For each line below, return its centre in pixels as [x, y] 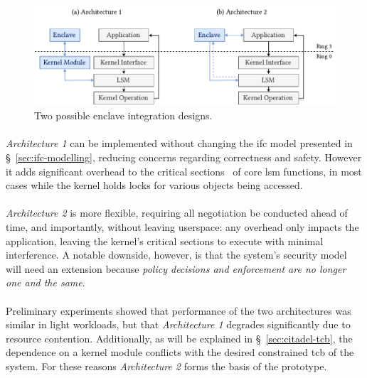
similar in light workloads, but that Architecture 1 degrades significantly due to [178, 324]
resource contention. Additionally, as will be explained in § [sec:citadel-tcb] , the [179, 338]
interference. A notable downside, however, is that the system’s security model [176, 255]
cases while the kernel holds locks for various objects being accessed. [154, 185]
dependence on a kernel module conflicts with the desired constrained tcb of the [180, 352]
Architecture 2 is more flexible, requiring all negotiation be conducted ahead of [177, 213]
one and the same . [46, 282]
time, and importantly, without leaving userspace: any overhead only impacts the [182, 227]
